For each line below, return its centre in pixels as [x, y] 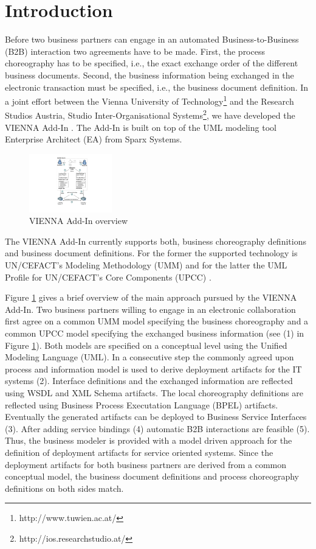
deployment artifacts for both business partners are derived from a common [146, 464]
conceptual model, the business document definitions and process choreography [152, 476]
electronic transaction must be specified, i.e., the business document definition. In [157, 87]
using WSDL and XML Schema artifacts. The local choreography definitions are [154, 393]
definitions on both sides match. [64, 488]
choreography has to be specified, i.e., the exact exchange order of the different [152, 63]
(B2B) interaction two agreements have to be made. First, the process [135, 51]
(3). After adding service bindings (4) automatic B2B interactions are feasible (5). [157, 428]
